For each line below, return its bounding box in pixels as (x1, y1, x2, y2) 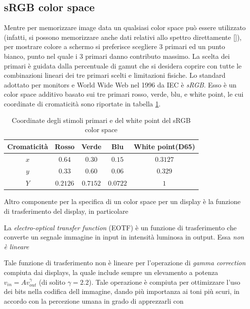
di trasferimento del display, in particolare (4, 206, 128, 216)
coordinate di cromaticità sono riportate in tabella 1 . (4, 98, 161, 108)
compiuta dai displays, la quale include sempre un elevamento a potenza (4, 267, 219, 277)
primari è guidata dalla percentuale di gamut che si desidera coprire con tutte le (4, 60, 242, 70)
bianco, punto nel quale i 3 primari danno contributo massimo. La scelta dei (4, 51, 230, 61)
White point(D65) (133, 141, 195, 151)
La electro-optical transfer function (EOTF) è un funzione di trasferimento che (4, 222, 237, 232)
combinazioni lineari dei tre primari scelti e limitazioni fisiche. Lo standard (4, 70, 226, 80)
